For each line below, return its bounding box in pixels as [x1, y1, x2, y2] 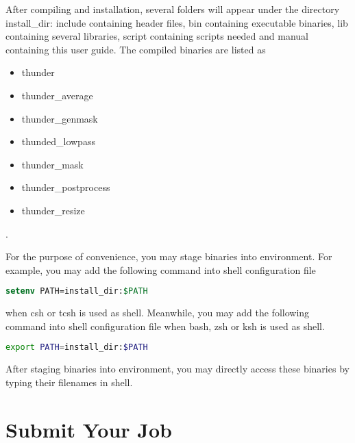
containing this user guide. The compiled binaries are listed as [5, 42, 266, 56]
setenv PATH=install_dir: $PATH [5, 286, 148, 296]
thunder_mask [21, 157, 84, 171]
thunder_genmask [21, 111, 98, 125]
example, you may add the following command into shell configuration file [5, 262, 316, 277]
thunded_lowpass [21, 134, 95, 149]
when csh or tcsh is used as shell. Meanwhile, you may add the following [5, 305, 310, 320]
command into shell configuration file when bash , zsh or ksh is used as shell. [5, 318, 325, 333]
